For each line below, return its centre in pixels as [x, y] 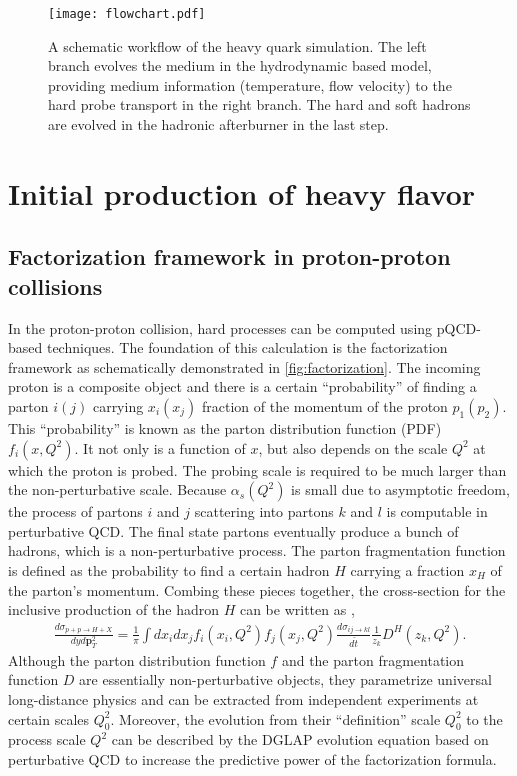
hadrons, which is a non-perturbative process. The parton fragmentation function [257, 550]
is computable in [437, 511]
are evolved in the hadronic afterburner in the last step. [218, 124]
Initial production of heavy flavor [242, 192]
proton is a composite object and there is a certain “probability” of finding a [242, 386]
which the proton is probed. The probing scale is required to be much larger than [257, 469]
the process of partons [75, 511]
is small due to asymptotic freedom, [400, 489]
